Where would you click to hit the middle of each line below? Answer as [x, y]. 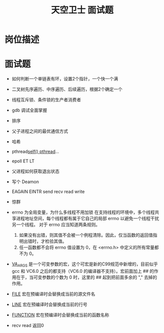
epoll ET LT [23, 161]
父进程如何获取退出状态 [35, 171]
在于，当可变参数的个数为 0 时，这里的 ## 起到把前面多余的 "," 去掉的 [86, 277]
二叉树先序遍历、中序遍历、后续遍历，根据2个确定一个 [67, 89]
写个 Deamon [25, 182]
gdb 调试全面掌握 [29, 110]
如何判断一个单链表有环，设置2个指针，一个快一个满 [65, 79]
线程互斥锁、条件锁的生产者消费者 [46, 100]
